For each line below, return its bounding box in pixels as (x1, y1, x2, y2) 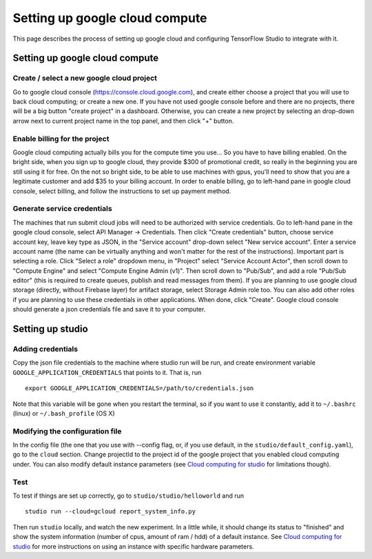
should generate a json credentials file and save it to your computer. (12, 305, 206, 314)
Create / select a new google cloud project (12, 73, 158, 83)
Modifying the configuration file (12, 426, 122, 436)
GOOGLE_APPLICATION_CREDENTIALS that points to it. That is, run (12, 368, 202, 376)
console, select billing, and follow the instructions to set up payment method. (12, 187, 231, 195)
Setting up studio (12, 323, 89, 335)
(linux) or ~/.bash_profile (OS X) (12, 409, 115, 417)
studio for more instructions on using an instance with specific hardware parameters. (12, 542, 254, 551)
